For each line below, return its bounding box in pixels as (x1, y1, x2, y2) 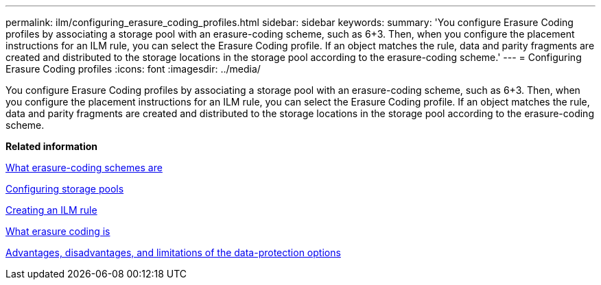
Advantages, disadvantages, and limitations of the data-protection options (5, 247, 341, 258)
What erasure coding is (5, 225, 110, 237)
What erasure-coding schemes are (5, 162, 163, 173)
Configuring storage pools (5, 183, 124, 195)
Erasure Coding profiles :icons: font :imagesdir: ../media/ (5, 63, 261, 75)
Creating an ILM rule (5, 204, 97, 216)
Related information (5, 140, 98, 152)
